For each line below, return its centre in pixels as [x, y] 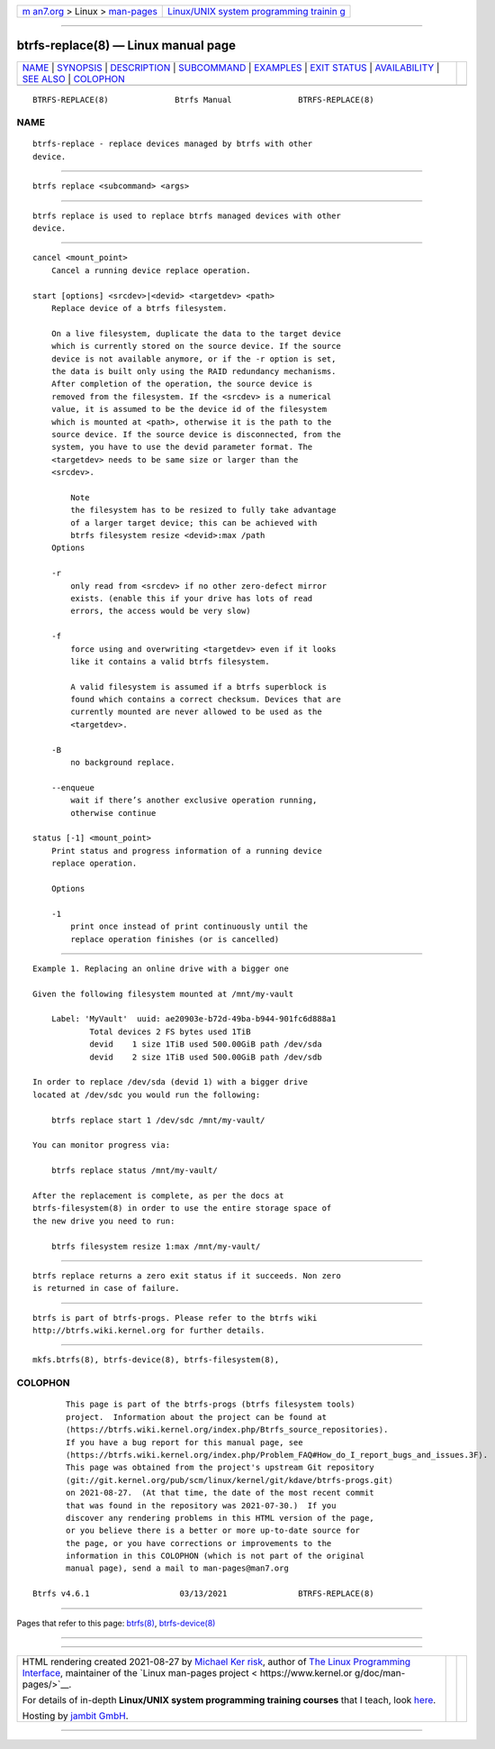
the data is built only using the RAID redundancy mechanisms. [193, 371]
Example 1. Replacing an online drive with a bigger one [161, 968]
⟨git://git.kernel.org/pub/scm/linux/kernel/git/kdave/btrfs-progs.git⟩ [229, 1480]
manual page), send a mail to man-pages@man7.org [178, 1568]
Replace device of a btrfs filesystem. [139, 308]
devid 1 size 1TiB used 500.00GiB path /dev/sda [206, 1044]
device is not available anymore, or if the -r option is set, [193, 359]
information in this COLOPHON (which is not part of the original [216, 1556]
